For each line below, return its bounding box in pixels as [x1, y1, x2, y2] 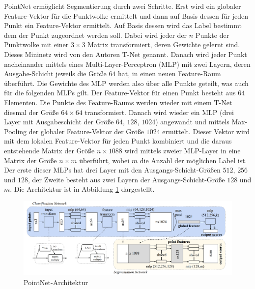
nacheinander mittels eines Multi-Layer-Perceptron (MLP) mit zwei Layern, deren [4, 58, 251, 69]
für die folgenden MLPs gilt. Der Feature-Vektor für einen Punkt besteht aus [4, 87, 236, 98]
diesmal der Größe [4, 107, 59, 117]
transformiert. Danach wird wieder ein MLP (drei [85, 107, 234, 117]
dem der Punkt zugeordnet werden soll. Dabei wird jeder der [4, 29, 187, 40]
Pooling [4, 126, 27, 136]
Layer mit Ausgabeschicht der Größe [4, 116, 114, 127]
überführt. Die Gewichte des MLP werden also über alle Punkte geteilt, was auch [4, 78, 249, 88]
